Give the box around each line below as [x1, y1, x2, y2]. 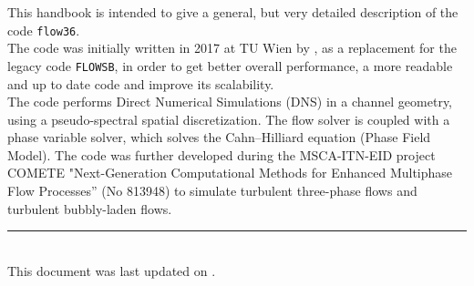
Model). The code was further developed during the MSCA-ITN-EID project [7, 145, 436, 164]
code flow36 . [7, 20, 80, 39]
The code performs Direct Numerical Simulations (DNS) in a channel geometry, [7, 92, 453, 111]
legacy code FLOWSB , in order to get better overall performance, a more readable [7, 56, 453, 75]
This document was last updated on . [7, 260, 216, 280]
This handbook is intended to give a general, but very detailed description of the [7, 3, 459, 21]
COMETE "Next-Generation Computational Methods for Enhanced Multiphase [7, 163, 453, 182]
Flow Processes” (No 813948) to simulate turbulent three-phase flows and [7, 181, 417, 200]
